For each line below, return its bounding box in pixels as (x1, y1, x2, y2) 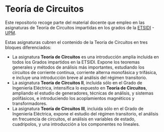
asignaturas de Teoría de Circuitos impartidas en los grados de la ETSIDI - (5, 24, 154, 30)
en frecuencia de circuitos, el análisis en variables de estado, (12, 116, 136, 122)
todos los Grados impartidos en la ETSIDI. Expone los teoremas (12, 59, 140, 65)
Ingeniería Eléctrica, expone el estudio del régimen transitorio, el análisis (12, 111, 159, 116)
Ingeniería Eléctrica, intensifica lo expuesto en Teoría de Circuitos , (12, 85, 147, 91)
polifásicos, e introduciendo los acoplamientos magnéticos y (12, 95, 135, 101)
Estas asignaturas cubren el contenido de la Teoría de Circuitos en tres (5, 39, 148, 45)
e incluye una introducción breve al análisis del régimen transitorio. (12, 75, 147, 80)
